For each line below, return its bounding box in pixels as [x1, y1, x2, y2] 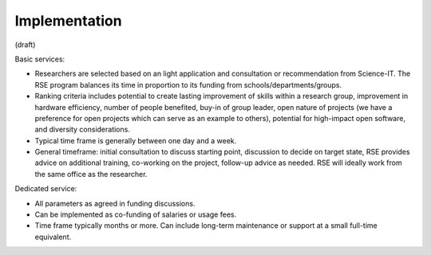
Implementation [14, 12, 123, 29]
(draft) [14, 40, 36, 49]
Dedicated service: [14, 184, 77, 194]
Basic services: [14, 54, 65, 64]
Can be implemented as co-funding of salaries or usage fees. [34, 210, 237, 219]
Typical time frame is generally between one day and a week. [34, 135, 237, 145]
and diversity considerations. [34, 124, 131, 135]
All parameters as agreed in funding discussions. [34, 198, 196, 208]
